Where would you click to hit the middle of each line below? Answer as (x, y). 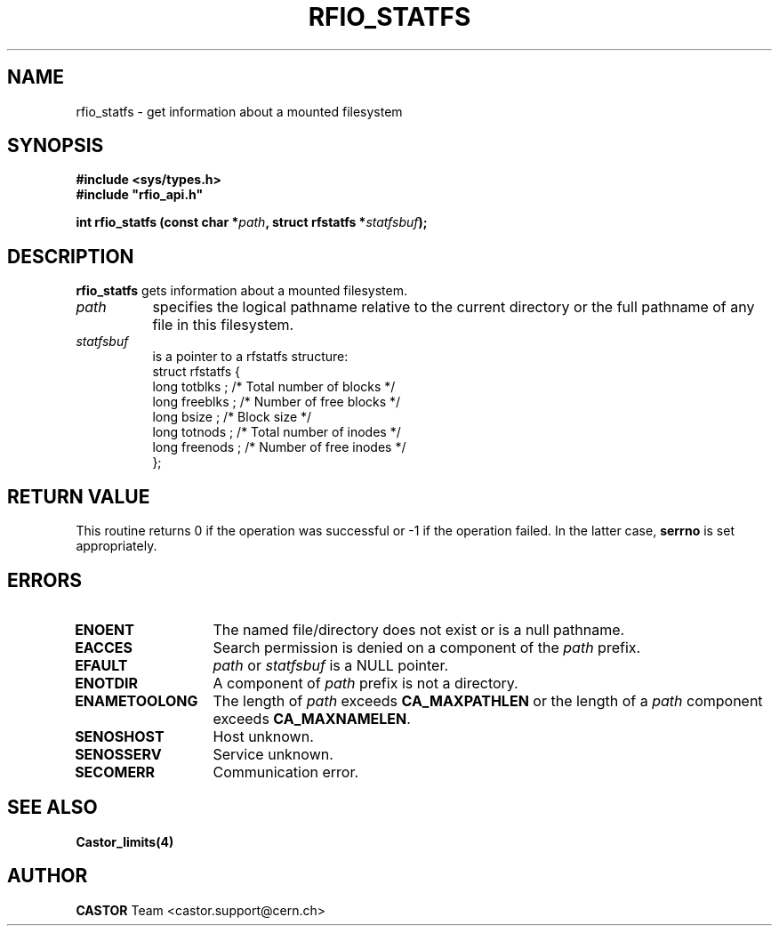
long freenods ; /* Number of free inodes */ (279, 447)
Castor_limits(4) (125, 841)
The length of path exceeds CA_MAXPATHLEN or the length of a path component (488, 700)
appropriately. (116, 546)
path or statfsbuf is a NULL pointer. (331, 665)
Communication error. (286, 772)
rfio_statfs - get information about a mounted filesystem (239, 111)
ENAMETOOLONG (137, 700)
